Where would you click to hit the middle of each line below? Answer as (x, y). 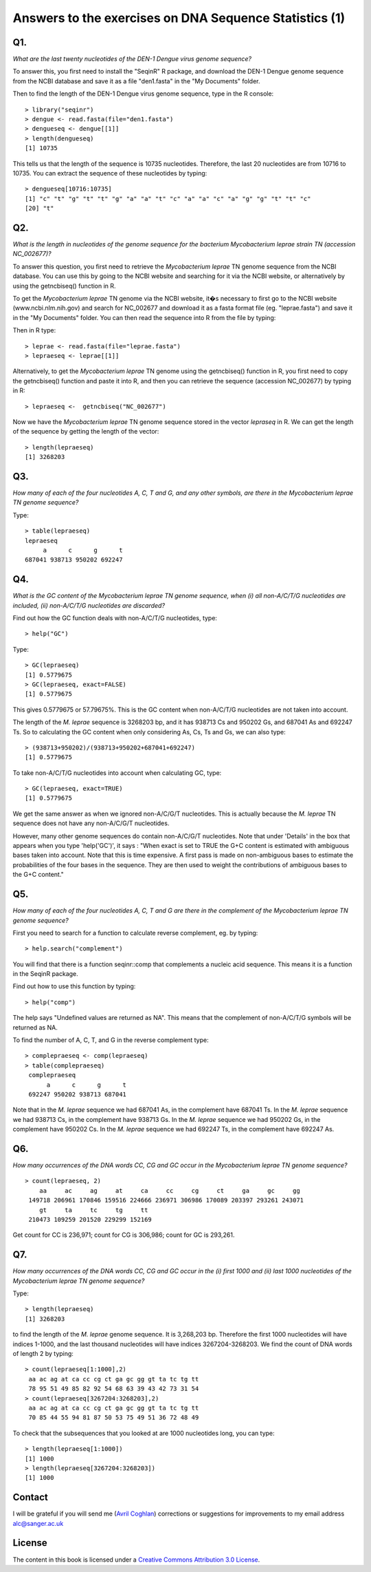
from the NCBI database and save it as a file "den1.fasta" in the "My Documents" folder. (136, 81)
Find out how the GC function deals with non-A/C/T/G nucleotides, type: (115, 618)
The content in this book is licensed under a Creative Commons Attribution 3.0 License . (136, 1560)
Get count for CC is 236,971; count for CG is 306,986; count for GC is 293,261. (124, 1235)
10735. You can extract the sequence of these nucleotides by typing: (110, 173)
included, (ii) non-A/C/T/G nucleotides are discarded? (89, 605)
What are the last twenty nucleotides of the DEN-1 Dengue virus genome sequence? (132, 59)
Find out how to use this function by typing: (74, 986)
